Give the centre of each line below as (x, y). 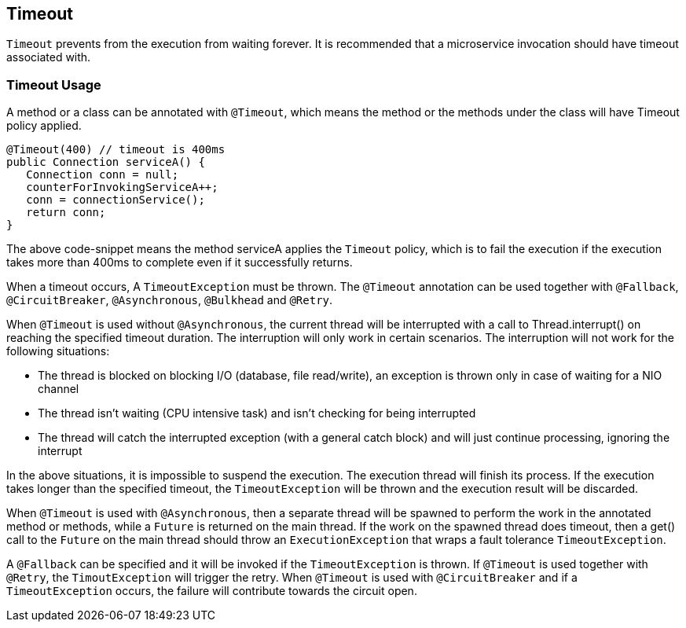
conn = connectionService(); (116, 200)
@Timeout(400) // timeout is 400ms (116, 150)
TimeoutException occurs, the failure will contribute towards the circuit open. (212, 591)
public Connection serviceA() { (106, 162)
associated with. (49, 57)
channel (59, 389)
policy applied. (44, 126)
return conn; (66, 213)
